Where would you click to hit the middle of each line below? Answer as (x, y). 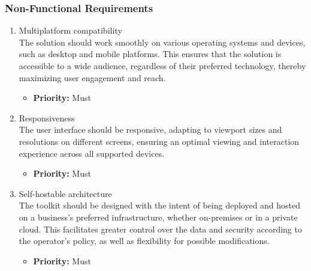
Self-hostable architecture (65, 193)
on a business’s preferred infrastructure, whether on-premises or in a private (158, 217)
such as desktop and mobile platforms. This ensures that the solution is (150, 54)
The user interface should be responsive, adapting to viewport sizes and (150, 129)
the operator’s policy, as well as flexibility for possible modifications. (144, 241)
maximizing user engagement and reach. (92, 77)
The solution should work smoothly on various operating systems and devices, (162, 42)
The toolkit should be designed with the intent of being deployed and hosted (160, 205)
